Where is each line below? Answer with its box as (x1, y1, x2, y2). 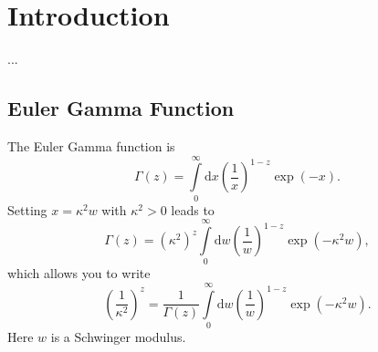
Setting (7, 200, 47, 219)
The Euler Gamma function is (7, 136, 175, 155)
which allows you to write (7, 264, 151, 283)
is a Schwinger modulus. (50, 327, 186, 347)
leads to (171, 200, 215, 219)
